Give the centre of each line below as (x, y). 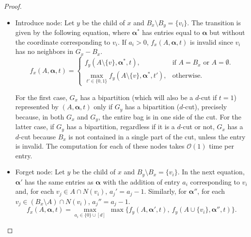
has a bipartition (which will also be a (137, 97)
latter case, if (35, 127)
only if (103, 107)
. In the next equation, (211, 172)
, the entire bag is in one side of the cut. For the (170, 116)
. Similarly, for (165, 191)
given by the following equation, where (72, 32)
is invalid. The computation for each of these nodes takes (100, 146)
